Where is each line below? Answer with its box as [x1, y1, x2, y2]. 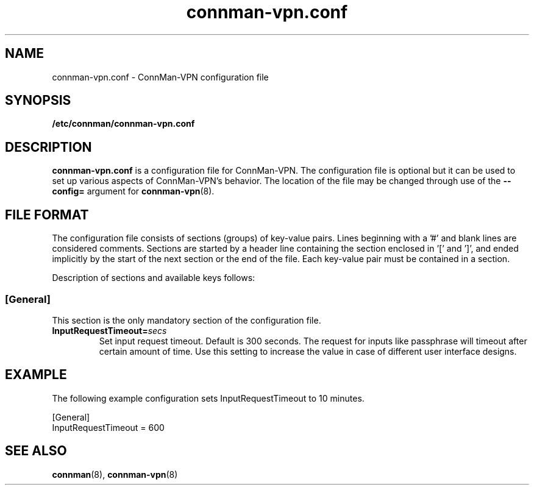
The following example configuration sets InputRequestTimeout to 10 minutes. [52, 392, 365, 403]
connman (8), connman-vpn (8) [52, 469, 178, 480]
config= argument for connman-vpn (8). [52, 186, 215, 197]
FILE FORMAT [5, 207, 89, 222]
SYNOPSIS [5, 93, 71, 108]
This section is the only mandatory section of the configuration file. [52, 314, 321, 325]
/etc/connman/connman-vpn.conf [52, 118, 195, 129]
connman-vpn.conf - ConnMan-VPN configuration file [52, 71, 269, 82]
